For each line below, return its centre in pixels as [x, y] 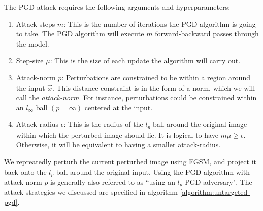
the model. [32, 43]
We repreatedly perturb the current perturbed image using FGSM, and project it [130, 161]
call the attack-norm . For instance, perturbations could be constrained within [136, 97]
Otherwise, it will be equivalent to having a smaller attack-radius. [118, 144]
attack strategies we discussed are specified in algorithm [91, 192]
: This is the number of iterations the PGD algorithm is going [160, 24]
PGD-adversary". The [219, 182]
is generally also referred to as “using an [113, 182]
